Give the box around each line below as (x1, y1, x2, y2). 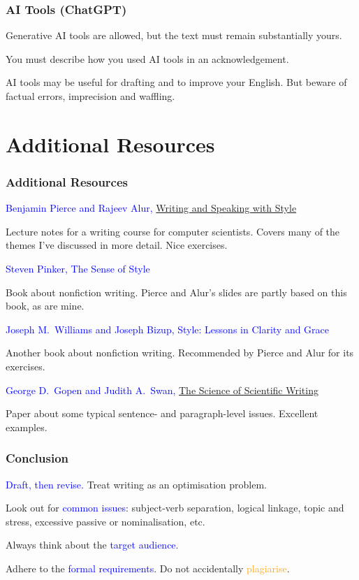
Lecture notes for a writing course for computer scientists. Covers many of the (6, 224, 340, 238)
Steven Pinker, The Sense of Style (6, 261, 150, 275)
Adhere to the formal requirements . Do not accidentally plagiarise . (6, 560, 290, 575)
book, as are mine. (6, 298, 85, 313)
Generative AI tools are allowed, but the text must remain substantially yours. (6, 28, 342, 43)
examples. (6, 419, 47, 434)
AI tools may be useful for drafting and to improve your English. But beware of (6, 75, 347, 89)
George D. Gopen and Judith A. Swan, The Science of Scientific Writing (6, 382, 318, 397)
